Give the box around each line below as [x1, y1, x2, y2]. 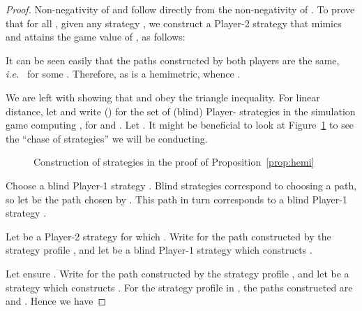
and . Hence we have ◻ [6, 294, 107, 308]
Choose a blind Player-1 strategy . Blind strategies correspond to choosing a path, [6, 178, 357, 192]
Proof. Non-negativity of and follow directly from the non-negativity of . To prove [6, 2, 355, 16]
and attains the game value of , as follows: [6, 29, 186, 44]
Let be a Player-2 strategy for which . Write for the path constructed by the [6, 229, 331, 243]
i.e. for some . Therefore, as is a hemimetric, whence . [6, 66, 241, 81]
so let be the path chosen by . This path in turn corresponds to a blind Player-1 [6, 191, 347, 206]
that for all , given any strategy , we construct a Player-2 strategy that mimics [6, 15, 342, 30]
